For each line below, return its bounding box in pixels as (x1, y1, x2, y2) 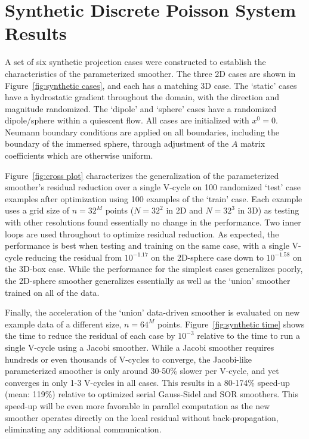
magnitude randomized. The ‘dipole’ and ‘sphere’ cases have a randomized (5, 102, 277, 115)
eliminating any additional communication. (5, 423, 162, 435)
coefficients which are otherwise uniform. (5, 149, 153, 162)
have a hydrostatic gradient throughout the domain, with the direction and (5, 91, 279, 103)
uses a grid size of (5, 204, 69, 217)
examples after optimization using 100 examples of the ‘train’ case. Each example (5, 192, 302, 205)
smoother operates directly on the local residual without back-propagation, (5, 411, 279, 423)
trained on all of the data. (5, 286, 100, 298)
